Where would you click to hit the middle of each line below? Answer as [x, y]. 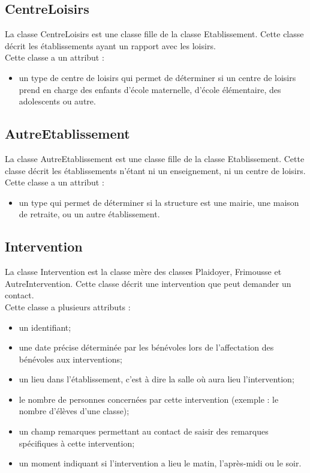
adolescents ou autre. [57, 101]
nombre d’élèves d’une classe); [74, 411]
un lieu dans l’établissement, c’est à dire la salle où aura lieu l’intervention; [156, 379]
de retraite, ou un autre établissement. [89, 214]
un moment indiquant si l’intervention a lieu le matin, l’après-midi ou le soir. [160, 463]
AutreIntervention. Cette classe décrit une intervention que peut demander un [148, 283]
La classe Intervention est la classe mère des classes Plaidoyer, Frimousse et [143, 272]
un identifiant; [45, 327]
